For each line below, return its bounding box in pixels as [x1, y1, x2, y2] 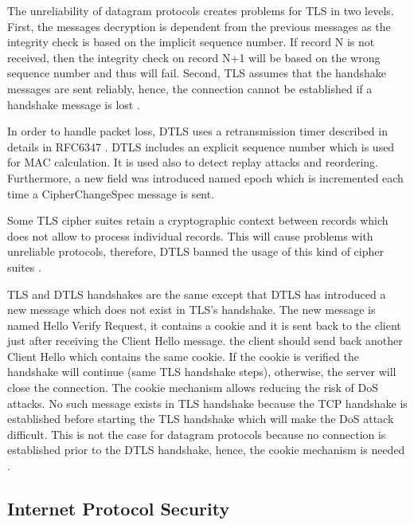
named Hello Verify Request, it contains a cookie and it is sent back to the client [7, 316, 401, 333]
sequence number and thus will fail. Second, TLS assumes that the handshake [7, 65, 386, 81]
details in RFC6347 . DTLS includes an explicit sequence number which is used [7, 138, 395, 155]
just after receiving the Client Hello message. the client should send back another [7, 332, 403, 349]
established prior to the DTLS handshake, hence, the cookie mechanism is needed [7, 441, 405, 458]
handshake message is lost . [7, 96, 140, 112]
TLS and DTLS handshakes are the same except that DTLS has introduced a [7, 285, 386, 302]
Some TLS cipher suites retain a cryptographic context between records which [7, 212, 389, 229]
